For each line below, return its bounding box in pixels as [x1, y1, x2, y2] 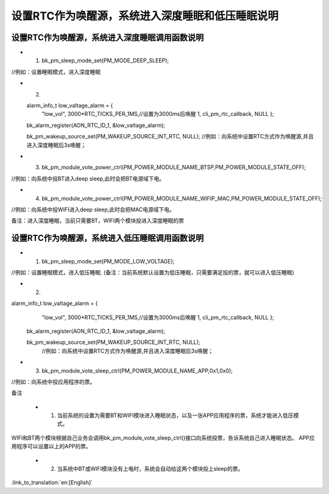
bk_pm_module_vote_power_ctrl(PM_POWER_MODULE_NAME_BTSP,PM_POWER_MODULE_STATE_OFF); [41, 163, 306, 171]
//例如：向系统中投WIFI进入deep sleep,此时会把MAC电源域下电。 [11, 206, 175, 213]
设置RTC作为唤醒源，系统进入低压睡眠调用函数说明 [11, 233, 204, 243]
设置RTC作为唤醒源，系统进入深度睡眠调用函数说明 [11, 32, 204, 43]
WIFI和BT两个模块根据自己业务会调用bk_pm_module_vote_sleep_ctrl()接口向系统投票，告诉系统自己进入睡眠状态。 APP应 [11, 434, 315, 442]
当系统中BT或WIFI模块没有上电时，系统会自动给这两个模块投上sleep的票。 [57, 465, 244, 473]
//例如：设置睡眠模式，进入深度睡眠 [11, 68, 101, 76]
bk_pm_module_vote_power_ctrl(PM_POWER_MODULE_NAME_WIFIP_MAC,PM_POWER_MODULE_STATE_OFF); [41, 195, 322, 202]
